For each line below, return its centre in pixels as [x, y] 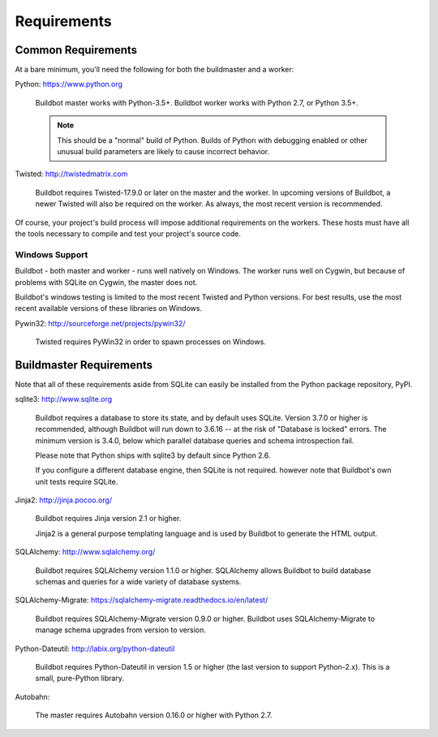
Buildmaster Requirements [84, 365]
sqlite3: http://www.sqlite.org [64, 399]
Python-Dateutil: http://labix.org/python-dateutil [95, 649]
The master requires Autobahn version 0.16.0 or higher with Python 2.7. [154, 715]
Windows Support [52, 254]
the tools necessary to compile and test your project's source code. [128, 233]
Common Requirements [76, 50]
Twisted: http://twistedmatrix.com [71, 174]
